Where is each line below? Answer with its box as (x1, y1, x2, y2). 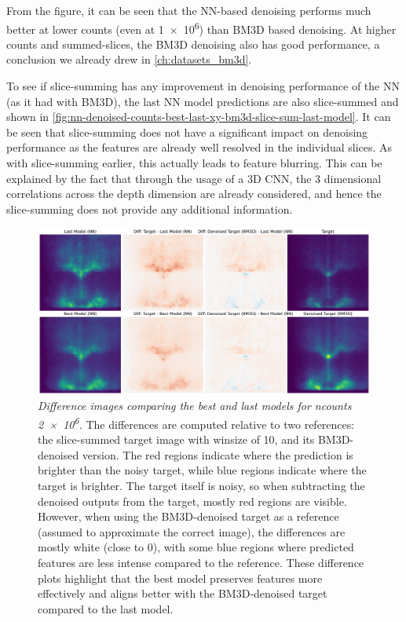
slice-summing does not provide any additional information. (6, 200, 293, 217)
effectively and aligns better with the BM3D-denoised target (38, 585, 327, 602)
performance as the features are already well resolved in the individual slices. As (6, 139, 393, 155)
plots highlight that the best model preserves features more (38, 569, 323, 586)
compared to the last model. (38, 600, 174, 617)
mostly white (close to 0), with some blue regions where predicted (38, 539, 354, 555)
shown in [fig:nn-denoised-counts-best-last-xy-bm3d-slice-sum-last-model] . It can (6, 108, 391, 125)
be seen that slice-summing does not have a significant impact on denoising (6, 123, 368, 140)
